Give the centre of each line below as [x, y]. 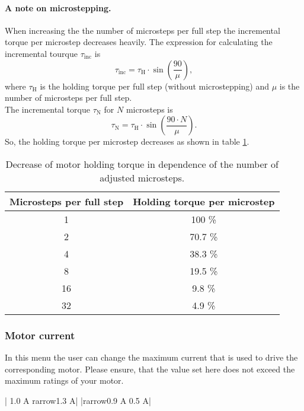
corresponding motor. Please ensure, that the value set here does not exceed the [150, 369]
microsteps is [149, 109]
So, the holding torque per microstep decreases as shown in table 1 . [127, 141]
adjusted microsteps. [142, 177]
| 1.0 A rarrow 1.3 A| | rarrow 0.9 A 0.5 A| [78, 400]
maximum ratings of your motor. [64, 380]
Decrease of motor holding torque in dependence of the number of [142, 164]
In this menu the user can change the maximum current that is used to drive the [151, 357]
